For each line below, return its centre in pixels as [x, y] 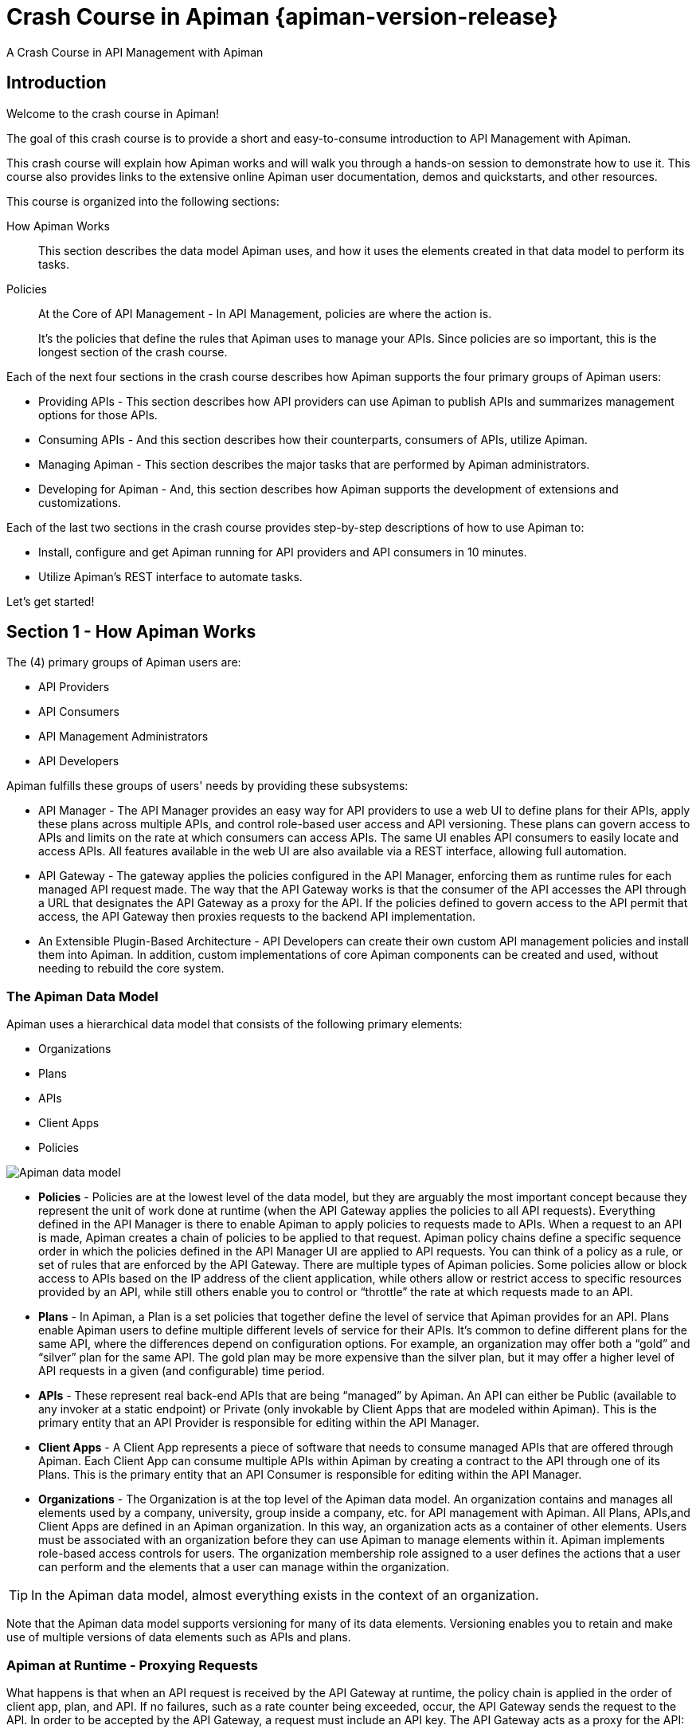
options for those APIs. [98, 415]
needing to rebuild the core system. [131, 969]
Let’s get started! [51, 601]
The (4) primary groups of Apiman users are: [124, 662]
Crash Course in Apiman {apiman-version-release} [282, 17]
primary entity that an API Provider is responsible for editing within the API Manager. [259, 1423]
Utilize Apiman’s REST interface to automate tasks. [170, 576]
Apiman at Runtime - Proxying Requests [132, 1665]
